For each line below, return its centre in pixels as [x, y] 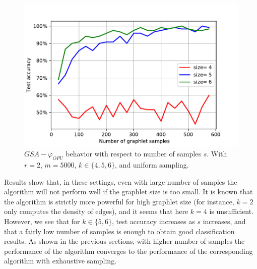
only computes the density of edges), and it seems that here [96, 211]
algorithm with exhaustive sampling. [60, 261]
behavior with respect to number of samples [133, 154]
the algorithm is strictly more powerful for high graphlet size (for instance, [119, 201]
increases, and [224, 221]
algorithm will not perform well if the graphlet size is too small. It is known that [128, 192]
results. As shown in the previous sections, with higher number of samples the [124, 241]
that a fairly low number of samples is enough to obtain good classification [119, 231]
